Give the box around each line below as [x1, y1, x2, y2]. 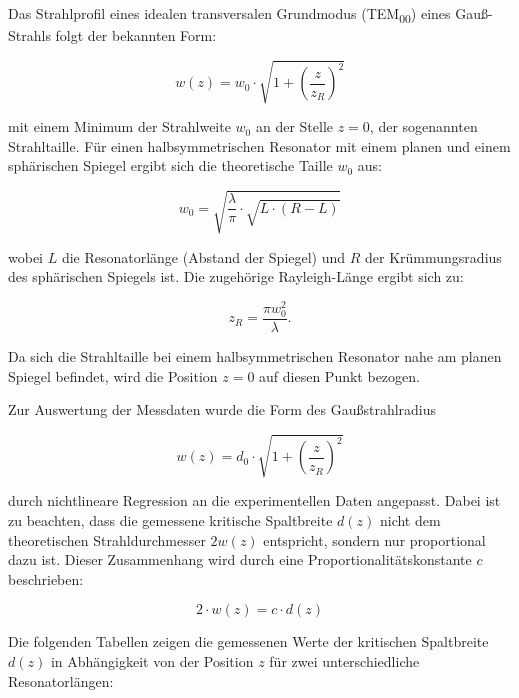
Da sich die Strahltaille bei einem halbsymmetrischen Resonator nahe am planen [8, 346, 502, 367]
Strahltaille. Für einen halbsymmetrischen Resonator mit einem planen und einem [8, 135, 511, 156]
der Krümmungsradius [365, 246, 502, 267]
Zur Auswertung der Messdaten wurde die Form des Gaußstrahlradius [8, 399, 437, 420]
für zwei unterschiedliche [269, 650, 420, 671]
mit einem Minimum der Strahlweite [8, 116, 231, 137]
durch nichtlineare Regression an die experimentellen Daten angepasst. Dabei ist [8, 490, 501, 511]
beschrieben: [8, 568, 84, 589]
